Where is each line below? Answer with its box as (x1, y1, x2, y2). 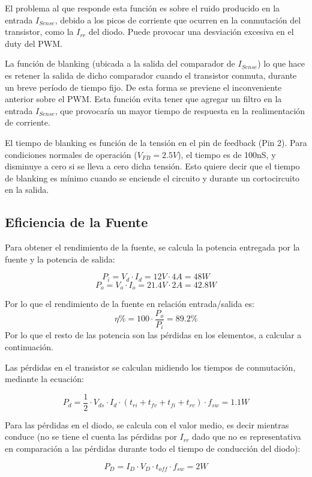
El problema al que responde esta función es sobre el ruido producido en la (5, 2, 280, 14)
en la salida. (5, 183, 49, 196)
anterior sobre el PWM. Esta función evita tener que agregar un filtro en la (5, 93, 282, 105)
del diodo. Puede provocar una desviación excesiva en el (88, 25, 294, 38)
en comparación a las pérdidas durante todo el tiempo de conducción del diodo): (5, 442, 301, 454)
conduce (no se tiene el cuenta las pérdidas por (5, 430, 177, 443)
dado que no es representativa (192, 430, 301, 443)
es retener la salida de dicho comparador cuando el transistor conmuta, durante (5, 68, 297, 81)
